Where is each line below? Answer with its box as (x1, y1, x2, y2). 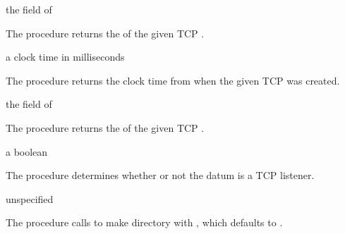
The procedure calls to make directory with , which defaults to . (6, 215, 283, 230)
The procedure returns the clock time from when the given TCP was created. (6, 73, 340, 87)
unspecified (6, 191, 54, 206)
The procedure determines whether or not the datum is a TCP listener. (6, 168, 315, 183)
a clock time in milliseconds (6, 49, 125, 64)
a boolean (6, 144, 48, 159)
